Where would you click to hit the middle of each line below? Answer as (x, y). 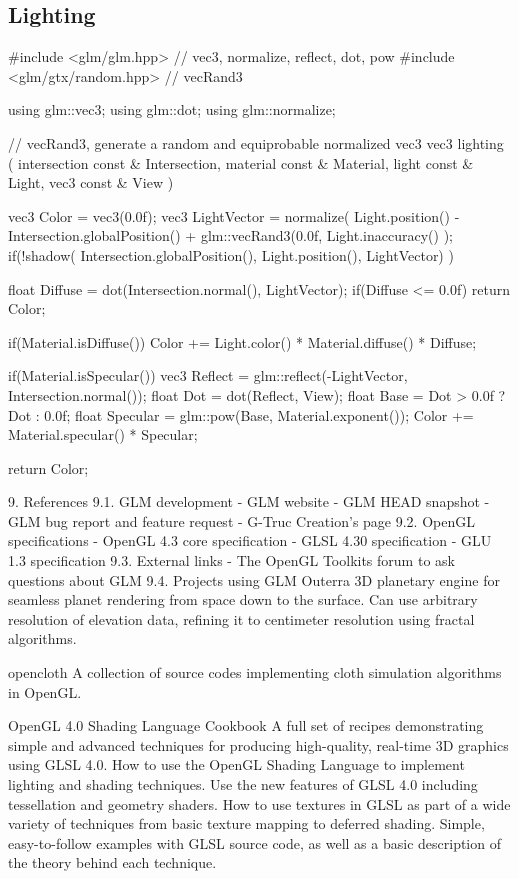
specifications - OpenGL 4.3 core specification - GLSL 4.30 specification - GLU (250, 540)
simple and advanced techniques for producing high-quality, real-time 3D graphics (258, 744)
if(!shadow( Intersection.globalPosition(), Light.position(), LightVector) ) (231, 254)
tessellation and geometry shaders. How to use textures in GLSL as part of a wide (259, 803)
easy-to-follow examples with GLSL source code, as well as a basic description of (254, 842)
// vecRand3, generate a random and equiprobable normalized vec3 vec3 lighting (256, 142)
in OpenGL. (45, 691)
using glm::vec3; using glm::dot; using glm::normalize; (172, 109)
